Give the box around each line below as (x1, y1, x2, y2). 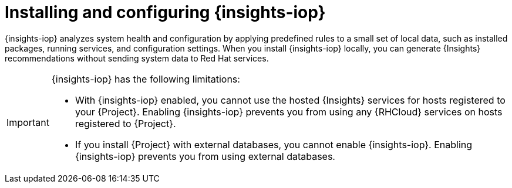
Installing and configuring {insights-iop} (5, 2, 326, 22)
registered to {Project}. (75, 117, 176, 129)
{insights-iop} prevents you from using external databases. (75, 150, 335, 162)
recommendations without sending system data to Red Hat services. (5, 53, 269, 63)
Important (6, 116, 49, 128)
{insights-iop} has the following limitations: (51, 73, 240, 85)
